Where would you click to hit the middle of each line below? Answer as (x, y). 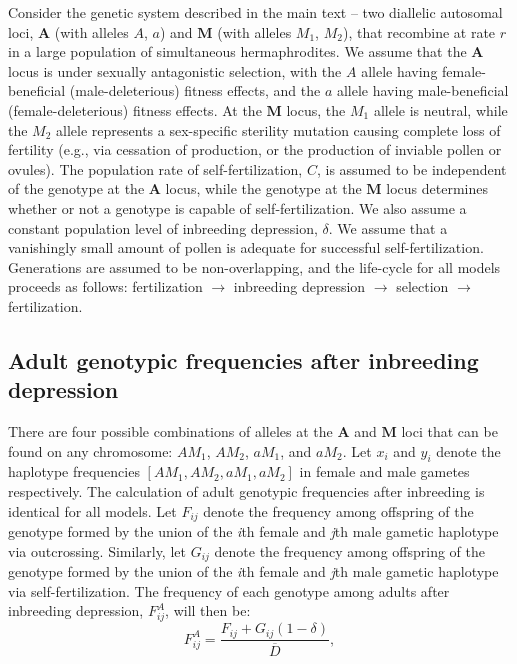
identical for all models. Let (92, 510)
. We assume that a (388, 227)
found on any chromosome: (90, 450)
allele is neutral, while (440, 109)
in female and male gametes (384, 471)
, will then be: (208, 610)
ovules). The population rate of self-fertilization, (155, 168)
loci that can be (449, 431)
